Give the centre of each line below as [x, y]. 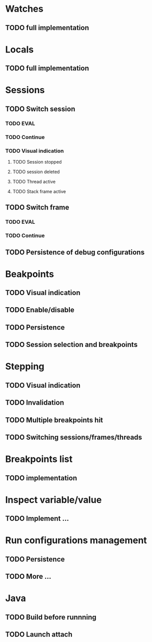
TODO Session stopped [37, 162]
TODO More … [28, 577]
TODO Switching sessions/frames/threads [74, 437]
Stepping [25, 367]
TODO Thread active [34, 181]
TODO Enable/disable [40, 310]
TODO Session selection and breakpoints [71, 345]
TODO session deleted [36, 172]
